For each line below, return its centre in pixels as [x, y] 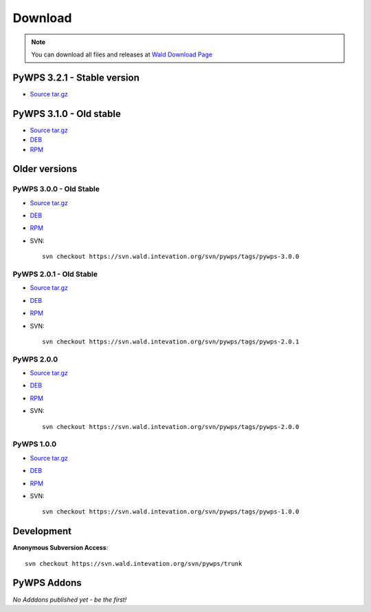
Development [42, 531]
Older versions [45, 169]
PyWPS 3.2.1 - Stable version [76, 77]
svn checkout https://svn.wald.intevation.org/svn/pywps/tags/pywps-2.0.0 [171, 426]
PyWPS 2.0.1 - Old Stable [55, 274]
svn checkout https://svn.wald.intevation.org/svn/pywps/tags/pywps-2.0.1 [171, 341]
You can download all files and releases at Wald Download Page [122, 54]
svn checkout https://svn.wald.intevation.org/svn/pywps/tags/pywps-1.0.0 [171, 512]
